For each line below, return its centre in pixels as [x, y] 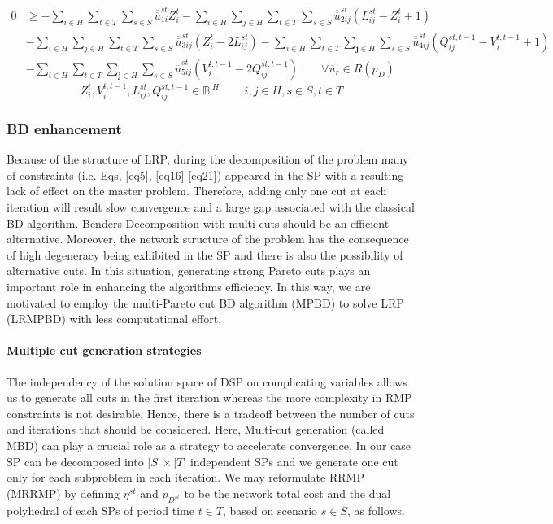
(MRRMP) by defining [63, 493]
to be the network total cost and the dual [287, 493]
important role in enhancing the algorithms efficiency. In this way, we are [189, 287]
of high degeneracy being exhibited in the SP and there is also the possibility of [205, 254]
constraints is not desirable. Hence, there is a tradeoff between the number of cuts [211, 413]
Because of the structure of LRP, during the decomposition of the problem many [208, 159]
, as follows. [376, 510]
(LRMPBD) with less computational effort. [114, 319]
